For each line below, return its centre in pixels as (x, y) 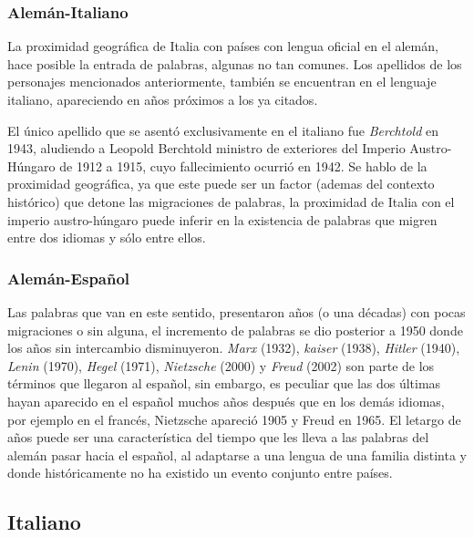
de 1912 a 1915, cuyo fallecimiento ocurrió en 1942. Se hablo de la (243, 165)
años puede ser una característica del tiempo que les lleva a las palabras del (218, 437)
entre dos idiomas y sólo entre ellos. (107, 238)
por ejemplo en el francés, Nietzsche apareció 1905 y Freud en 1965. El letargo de (234, 419)
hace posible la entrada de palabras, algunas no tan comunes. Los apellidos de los (235, 63)
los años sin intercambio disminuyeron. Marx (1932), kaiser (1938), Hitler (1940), (234, 348)
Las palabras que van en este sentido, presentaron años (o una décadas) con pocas (237, 311)
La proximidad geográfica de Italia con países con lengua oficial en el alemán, (223, 46)
